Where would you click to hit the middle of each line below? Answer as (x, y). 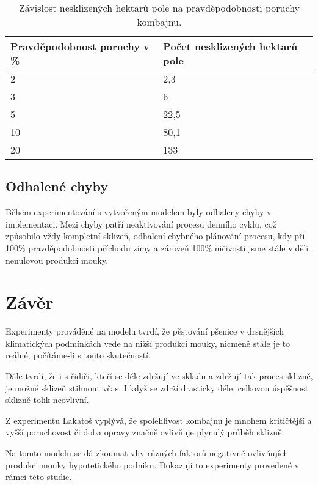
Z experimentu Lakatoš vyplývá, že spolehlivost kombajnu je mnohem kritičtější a (159, 420)
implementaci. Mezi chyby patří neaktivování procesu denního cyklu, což (141, 224)
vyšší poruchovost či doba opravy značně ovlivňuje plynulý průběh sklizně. (145, 432)
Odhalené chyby (57, 186)
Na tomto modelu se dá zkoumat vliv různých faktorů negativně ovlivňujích (147, 453)
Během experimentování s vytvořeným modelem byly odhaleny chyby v (139, 212)
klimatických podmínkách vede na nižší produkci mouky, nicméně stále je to (148, 343)
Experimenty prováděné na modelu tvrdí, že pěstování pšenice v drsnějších (145, 331)
